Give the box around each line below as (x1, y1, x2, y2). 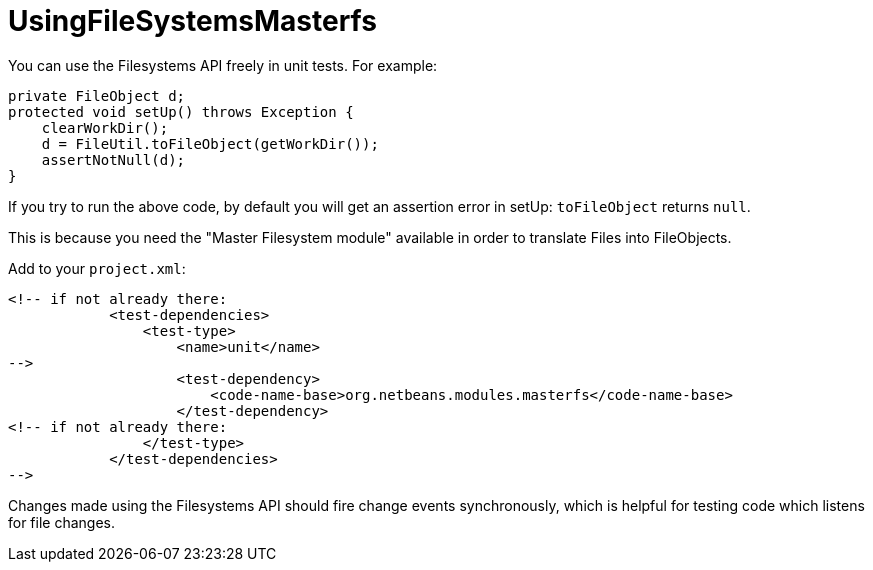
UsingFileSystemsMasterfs (8, 4, 377, 38)
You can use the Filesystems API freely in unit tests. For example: (8, 56, 438, 74)
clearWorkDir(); (41, 119, 169, 136)
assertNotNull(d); (41, 151, 186, 168)
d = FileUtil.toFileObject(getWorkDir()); (41, 135, 379, 152)
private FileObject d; (8, 87, 186, 104)
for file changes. (8, 513, 116, 531)
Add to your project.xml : (8, 259, 186, 277)
